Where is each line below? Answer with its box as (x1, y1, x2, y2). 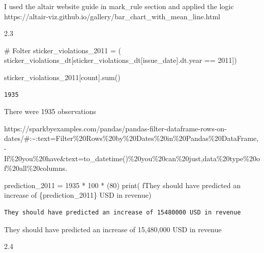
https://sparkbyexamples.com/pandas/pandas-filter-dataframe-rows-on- (4, 123, 227, 133)
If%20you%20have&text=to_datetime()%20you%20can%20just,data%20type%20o (4, 153, 260, 163)
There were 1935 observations (4, 106, 96, 117)
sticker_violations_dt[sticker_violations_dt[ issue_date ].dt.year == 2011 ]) (4, 55, 237, 65)
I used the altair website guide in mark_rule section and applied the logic (4, 1, 234, 11)
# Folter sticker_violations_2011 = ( (4, 45, 121, 55)
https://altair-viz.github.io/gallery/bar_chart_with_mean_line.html (4, 11, 220, 21)
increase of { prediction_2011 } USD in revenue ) (4, 190, 152, 200)
